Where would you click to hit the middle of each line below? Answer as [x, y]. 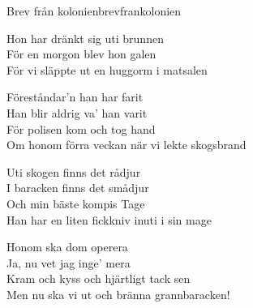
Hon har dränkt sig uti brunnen [85, 38]
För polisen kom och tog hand [81, 128]
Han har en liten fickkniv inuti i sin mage [109, 219]
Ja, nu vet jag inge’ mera [69, 262]
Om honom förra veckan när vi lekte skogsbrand [126, 145]
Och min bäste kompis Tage [76, 203]
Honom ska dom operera [67, 247]
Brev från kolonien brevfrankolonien [94, 11]
